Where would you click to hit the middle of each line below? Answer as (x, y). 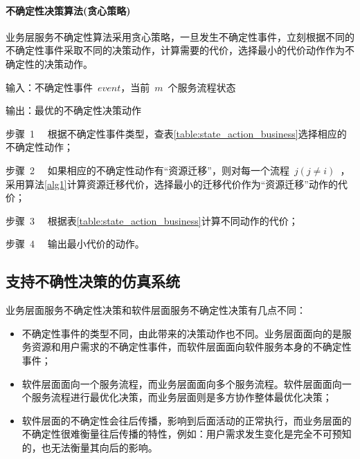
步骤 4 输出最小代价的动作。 (75, 244)
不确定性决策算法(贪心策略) (68, 10)
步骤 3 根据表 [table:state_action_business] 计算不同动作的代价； (152, 220)
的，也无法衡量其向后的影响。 (90, 447)
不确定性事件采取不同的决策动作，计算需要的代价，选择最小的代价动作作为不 (180, 50)
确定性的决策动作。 (49, 63)
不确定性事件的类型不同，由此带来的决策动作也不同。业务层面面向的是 (182, 333)
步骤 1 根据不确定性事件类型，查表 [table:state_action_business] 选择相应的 (176, 133)
